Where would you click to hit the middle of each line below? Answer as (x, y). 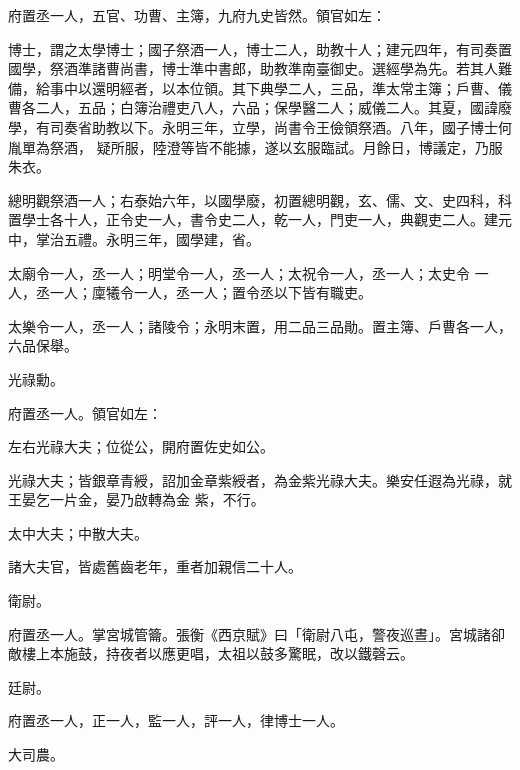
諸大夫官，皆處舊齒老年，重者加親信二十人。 (155, 566)
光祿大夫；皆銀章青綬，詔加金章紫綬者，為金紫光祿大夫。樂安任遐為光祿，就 (260, 479)
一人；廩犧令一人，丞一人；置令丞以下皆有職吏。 (210, 292)
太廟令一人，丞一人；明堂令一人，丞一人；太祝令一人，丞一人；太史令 (239, 272)
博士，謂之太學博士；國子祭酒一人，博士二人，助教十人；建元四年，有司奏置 (260, 48)
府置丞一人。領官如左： (85, 412)
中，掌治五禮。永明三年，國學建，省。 (134, 238)
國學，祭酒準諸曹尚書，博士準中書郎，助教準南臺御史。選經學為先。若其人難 (260, 68)
